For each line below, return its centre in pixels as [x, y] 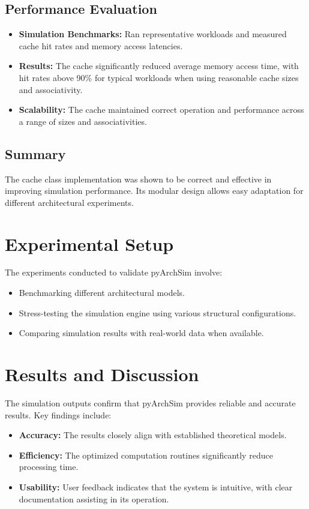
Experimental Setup [89, 243]
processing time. [49, 467]
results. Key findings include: [58, 414]
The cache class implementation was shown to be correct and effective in [138, 179]
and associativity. [51, 89]
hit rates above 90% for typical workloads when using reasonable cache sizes [159, 77]
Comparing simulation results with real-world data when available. [141, 333]
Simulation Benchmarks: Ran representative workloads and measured [153, 34]
